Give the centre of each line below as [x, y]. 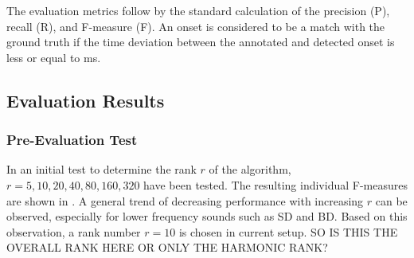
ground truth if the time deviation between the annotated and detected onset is [201, 42]
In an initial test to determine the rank [102, 169]
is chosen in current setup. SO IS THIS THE [288, 231]
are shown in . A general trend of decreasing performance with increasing [185, 200]
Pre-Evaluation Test [72, 140]
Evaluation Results [86, 100]
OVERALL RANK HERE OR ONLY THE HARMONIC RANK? [167, 247]
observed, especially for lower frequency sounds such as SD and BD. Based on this [207, 216]
